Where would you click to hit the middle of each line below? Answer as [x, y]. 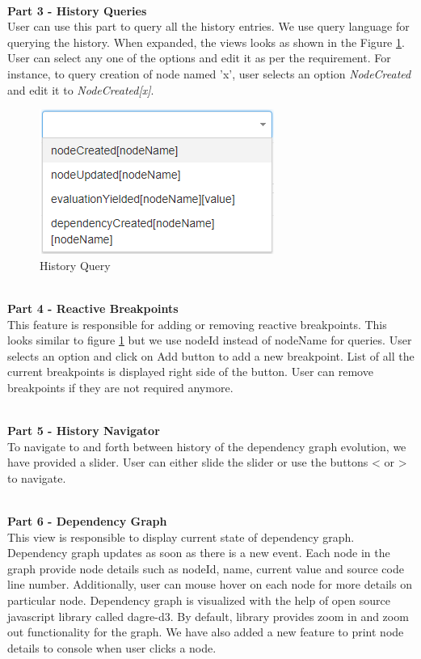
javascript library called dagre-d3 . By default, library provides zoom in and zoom [208, 616]
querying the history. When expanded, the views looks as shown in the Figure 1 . [206, 42]
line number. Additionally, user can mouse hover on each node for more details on [210, 584]
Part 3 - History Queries [77, 10]
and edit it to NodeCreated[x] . [81, 89]
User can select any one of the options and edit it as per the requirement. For [199, 58]
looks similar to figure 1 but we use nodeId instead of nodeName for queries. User [210, 340]
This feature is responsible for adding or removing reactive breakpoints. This [197, 324]
